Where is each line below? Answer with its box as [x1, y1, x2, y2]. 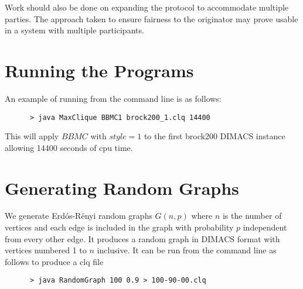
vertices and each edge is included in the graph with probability [5, 221, 234, 233]
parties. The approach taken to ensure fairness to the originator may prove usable [5, 12, 298, 25]
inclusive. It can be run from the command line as [97, 244, 277, 256]
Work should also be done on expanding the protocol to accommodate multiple [5, 1, 289, 13]
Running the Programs [5, 58, 194, 82]
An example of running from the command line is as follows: [5, 92, 222, 104]
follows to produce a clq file [5, 255, 104, 267]
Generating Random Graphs [5, 176, 239, 199]
